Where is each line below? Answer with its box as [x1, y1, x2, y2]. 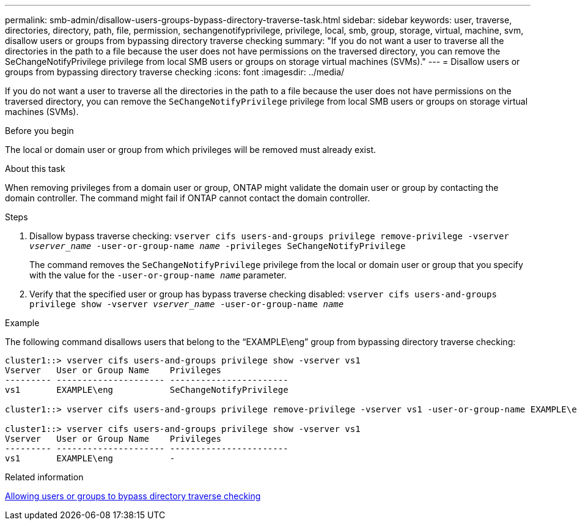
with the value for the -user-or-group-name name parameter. [29, 270, 287, 280]
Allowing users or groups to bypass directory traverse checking [5, 491, 261, 501]
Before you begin [5, 125, 74, 136]
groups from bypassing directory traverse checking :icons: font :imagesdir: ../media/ [5, 67, 345, 77]
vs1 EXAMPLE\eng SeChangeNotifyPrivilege [5, 385, 288, 395]
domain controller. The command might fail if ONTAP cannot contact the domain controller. [5, 193, 370, 203]
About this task [5, 163, 65, 174]
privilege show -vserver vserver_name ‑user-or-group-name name [29, 299, 344, 309]
